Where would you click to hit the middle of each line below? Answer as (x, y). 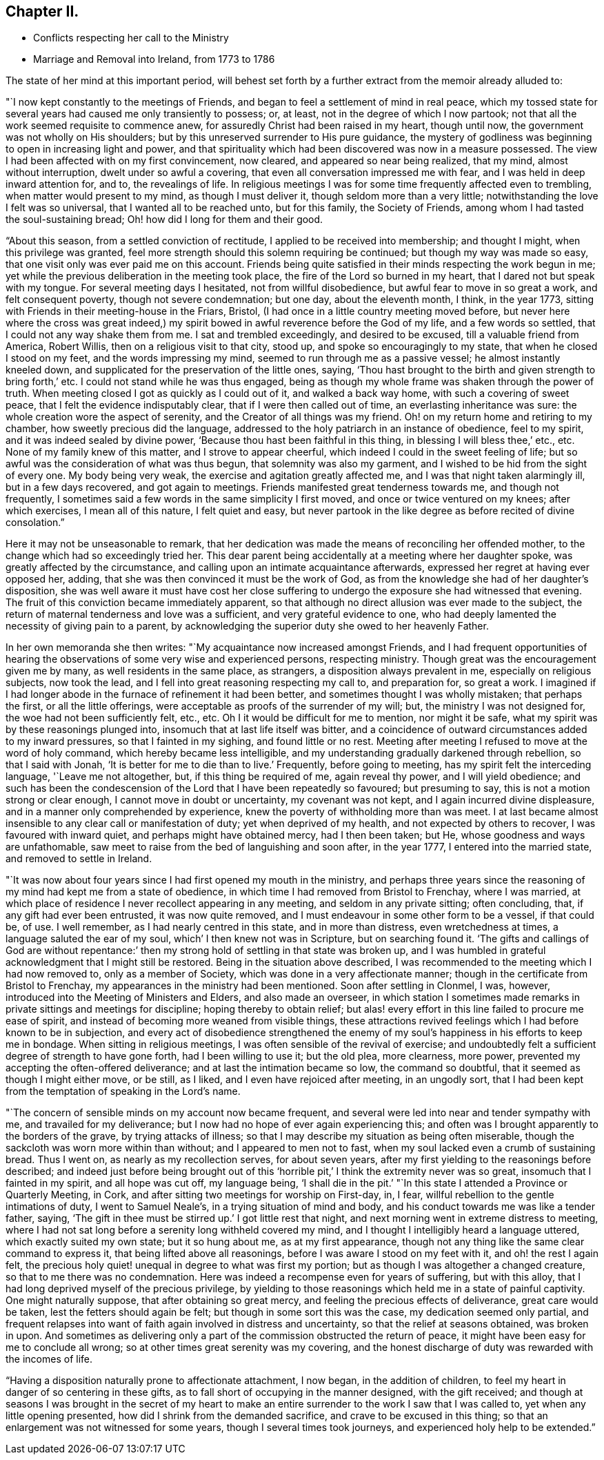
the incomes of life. (49, 1359)
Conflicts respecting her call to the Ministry (131, 38)
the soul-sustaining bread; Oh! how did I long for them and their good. (164, 220)
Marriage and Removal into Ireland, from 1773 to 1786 (154, 59)
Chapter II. (42, 11)
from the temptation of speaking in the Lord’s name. (123, 1091)
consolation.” (35, 523)
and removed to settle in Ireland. (79, 859)
